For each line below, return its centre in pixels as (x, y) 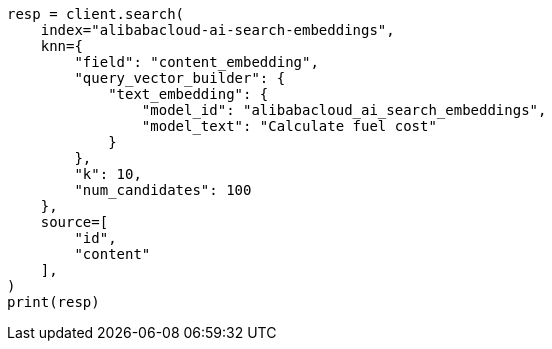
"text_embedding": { (188, 94)
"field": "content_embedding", (196, 62)
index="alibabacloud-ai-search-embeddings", (217, 30)
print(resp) (53, 302)
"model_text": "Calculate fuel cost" (289, 126)
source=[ (74, 222)
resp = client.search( (96, 14)
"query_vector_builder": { (180, 78)
